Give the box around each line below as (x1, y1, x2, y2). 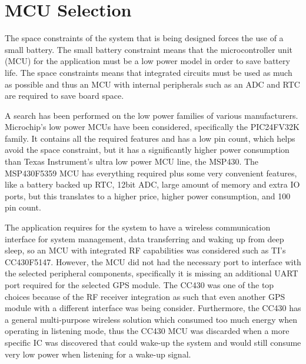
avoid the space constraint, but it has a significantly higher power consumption (5, 143, 290, 156)
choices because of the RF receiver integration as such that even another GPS (5, 290, 285, 302)
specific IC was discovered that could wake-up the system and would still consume (5, 336, 301, 348)
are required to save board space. (5, 89, 124, 102)
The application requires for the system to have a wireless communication (5, 221, 271, 233)
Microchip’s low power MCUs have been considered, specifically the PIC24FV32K (5, 121, 300, 133)
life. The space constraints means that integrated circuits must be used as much (5, 66, 292, 78)
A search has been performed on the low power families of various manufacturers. (5, 109, 298, 121)
